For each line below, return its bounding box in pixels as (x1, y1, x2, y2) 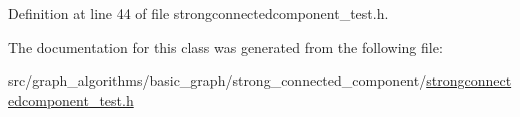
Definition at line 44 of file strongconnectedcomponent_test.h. (8, 3, 389, 23)
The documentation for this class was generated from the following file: (8, 36, 443, 57)
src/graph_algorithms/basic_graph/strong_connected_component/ (8, 70, 427, 91)
